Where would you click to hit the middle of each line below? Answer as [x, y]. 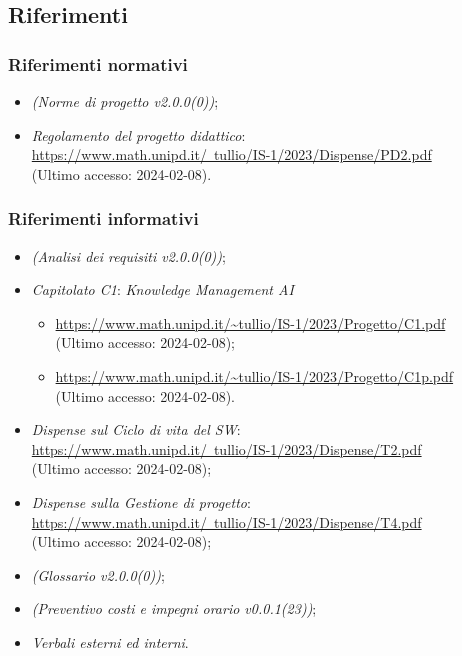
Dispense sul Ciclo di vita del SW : [136, 429]
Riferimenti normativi [98, 63]
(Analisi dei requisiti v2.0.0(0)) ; [128, 255]
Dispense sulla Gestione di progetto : [141, 501]
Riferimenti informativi [103, 218]
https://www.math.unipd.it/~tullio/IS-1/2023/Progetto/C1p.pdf [254, 375]
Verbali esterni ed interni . [110, 641]
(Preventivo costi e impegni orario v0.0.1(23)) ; [174, 608]
